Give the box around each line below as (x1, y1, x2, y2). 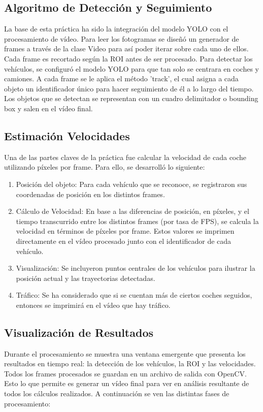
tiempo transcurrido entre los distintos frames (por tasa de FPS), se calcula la (16, 215, 259, 226)
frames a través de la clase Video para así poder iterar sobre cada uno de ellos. (4, 43, 249, 54)
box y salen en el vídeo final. (4, 103, 93, 113)
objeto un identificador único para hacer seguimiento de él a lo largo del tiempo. (4, 83, 254, 93)
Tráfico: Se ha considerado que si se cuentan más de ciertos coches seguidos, (16, 290, 252, 300)
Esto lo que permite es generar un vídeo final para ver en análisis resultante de (4, 378, 249, 389)
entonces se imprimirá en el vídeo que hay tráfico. (16, 299, 171, 310)
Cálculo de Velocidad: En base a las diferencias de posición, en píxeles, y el (16, 206, 249, 216)
